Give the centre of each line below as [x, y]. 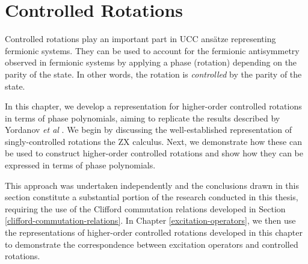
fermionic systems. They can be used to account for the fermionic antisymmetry [152, 50]
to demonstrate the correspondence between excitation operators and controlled [152, 244]
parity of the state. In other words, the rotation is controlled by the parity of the [153, 74]
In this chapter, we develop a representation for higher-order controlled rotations [153, 106]
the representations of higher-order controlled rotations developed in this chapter [154, 232]
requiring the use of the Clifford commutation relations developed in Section [145, 208]
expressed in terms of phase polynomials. [80, 165]
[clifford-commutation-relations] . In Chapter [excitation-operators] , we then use [150, 220]
